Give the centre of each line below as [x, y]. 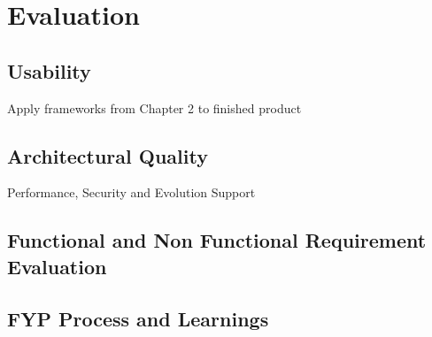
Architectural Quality [108, 155]
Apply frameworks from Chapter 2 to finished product [154, 107]
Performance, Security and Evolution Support [131, 192]
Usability [49, 70]
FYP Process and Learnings [138, 318]
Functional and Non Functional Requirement [217, 240]
